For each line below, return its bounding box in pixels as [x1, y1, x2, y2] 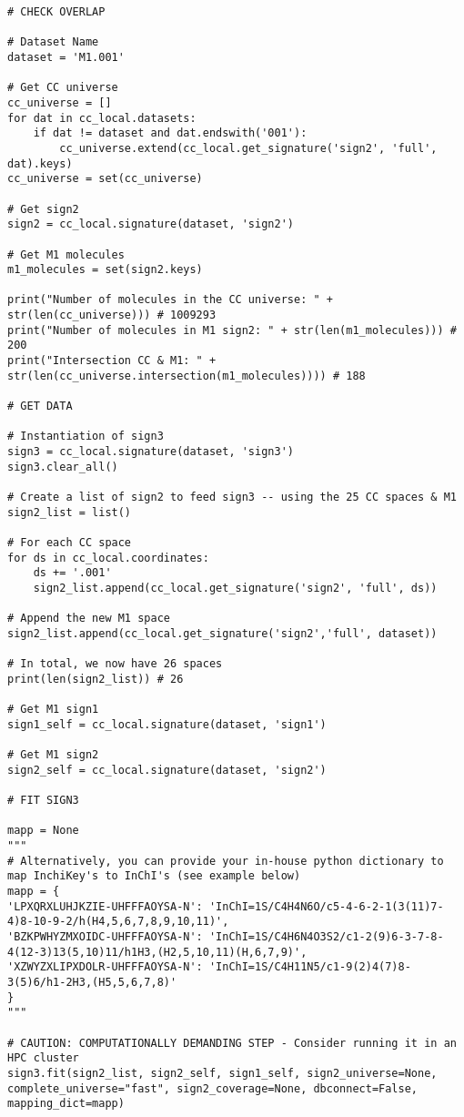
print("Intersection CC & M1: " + [7, 354, 217, 368]
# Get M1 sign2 [7, 748, 99, 762]
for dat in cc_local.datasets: [7, 111, 197, 125]
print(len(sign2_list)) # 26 [7, 672, 184, 685]
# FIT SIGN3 [7, 794, 79, 807]
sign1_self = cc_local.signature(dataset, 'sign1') [7, 717, 327, 731]
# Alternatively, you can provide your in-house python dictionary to [7, 854, 444, 868]
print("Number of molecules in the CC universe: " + [7, 293, 333, 307]
